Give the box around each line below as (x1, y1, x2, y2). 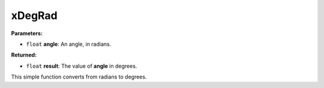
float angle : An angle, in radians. (26, 40, 112, 48)
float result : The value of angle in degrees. (26, 62, 137, 70)
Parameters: (11, 30, 43, 37)
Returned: (11, 51, 37, 59)
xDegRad (11, 9, 58, 22)
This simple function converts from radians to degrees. (11, 73, 147, 80)
